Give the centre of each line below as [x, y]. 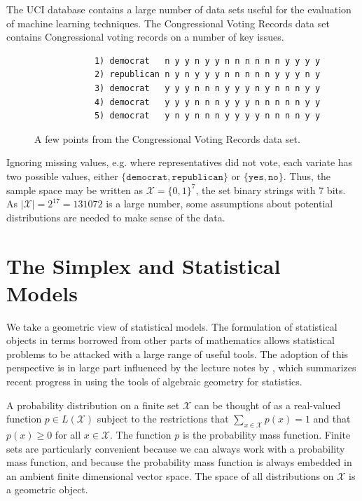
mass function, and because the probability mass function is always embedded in [179, 462]
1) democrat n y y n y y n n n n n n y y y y [207, 61]
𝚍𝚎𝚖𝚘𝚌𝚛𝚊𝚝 [147, 177]
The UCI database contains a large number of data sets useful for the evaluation [179, 9]
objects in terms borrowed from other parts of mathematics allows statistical [170, 340]
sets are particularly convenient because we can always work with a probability [176, 448]
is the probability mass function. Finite [266, 434]
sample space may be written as [75, 190]
